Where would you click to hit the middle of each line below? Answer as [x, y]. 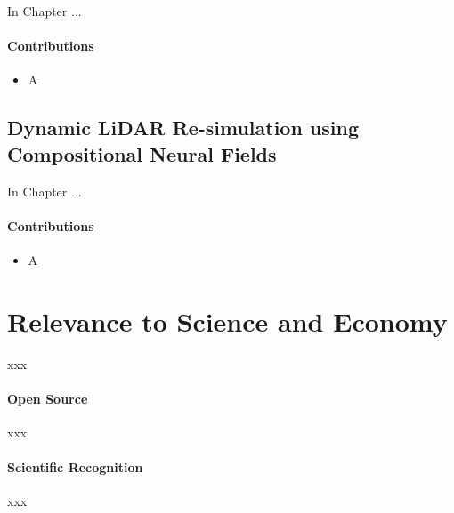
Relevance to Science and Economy [227, 321]
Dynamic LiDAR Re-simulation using [183, 128]
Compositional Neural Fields [142, 153]
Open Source [48, 398]
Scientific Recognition [75, 467]
